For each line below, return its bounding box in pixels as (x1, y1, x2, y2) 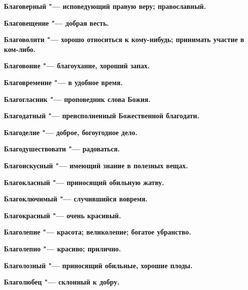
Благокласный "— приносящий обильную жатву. (4, 177, 164, 187)
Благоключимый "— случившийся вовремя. (4, 193, 148, 204)
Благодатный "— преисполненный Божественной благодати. (4, 110, 199, 121)
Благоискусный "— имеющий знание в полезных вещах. (4, 160, 188, 170)
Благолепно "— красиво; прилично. (4, 243, 121, 253)
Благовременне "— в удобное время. (4, 77, 123, 87)
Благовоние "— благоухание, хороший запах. (4, 60, 150, 71)
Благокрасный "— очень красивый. (4, 210, 121, 220)
